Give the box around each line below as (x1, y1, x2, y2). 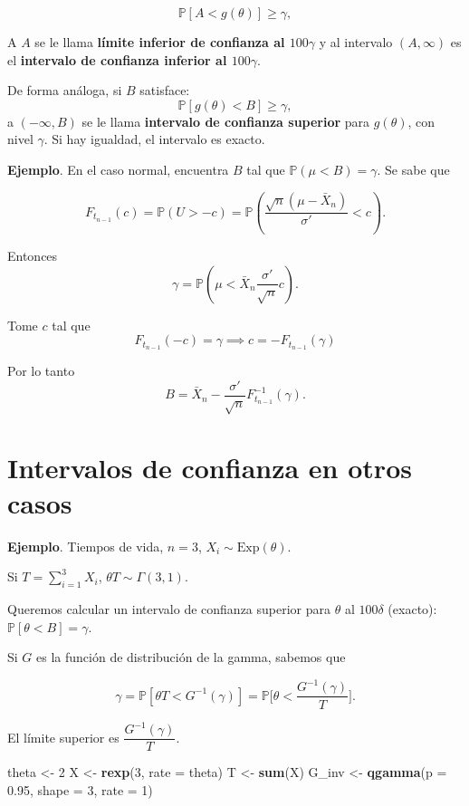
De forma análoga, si (7, 81, 122, 100)
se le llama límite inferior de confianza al (34, 33, 285, 51)
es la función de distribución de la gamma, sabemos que (36, 648, 346, 667)
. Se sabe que (377, 159, 450, 178)
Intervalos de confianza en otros (7, 448, 412, 485)
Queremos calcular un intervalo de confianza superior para (7, 600, 331, 619)
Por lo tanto (7, 361, 75, 380)
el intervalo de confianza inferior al (7, 50, 227, 69)
